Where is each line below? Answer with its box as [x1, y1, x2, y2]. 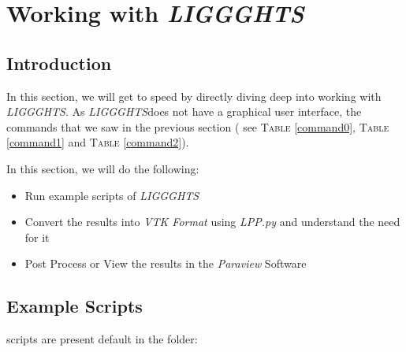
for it [24, 228, 50, 245]
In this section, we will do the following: [6, 160, 199, 176]
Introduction [6, 50, 112, 75]
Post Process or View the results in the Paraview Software [24, 255, 307, 272]
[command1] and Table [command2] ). [6, 134, 189, 150]
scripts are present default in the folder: [6, 331, 198, 347]
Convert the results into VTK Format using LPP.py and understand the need [24, 213, 400, 230]
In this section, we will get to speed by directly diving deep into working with [6, 87, 382, 104]
